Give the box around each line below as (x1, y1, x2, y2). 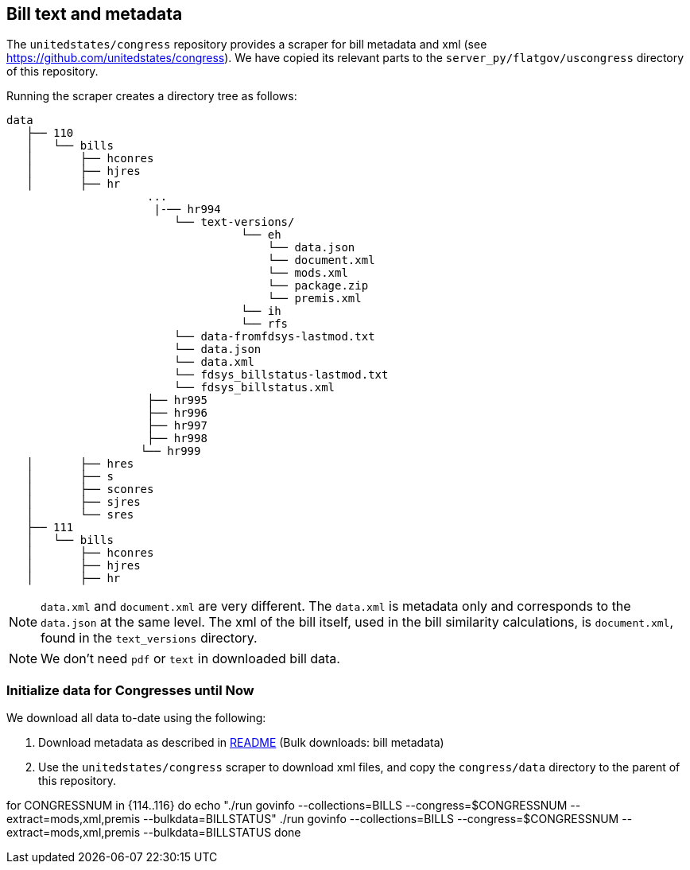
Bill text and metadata (6, 4, 183, 24)
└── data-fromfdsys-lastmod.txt (173, 330, 375, 344)
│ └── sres (26, 508, 134, 522)
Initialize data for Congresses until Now (6, 682, 254, 698)
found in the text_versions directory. (41, 630, 258, 647)
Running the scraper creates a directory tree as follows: (6, 89, 297, 103)
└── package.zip (267, 279, 369, 293)
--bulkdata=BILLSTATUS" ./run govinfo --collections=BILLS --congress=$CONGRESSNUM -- (143, 812, 633, 826)
